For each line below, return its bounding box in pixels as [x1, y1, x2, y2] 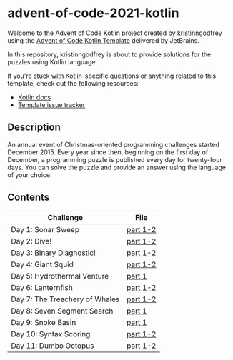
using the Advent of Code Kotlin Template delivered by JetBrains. [7, 36, 200, 44]
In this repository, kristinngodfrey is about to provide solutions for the [7, 50, 212, 59]
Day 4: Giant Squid [11, 259, 74, 269]
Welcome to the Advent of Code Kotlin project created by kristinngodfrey [7, 29, 223, 37]
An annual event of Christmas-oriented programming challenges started [7, 140, 220, 149]
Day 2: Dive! [11, 236, 52, 246]
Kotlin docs [17, 93, 51, 101]
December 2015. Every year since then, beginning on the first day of [7, 148, 209, 156]
